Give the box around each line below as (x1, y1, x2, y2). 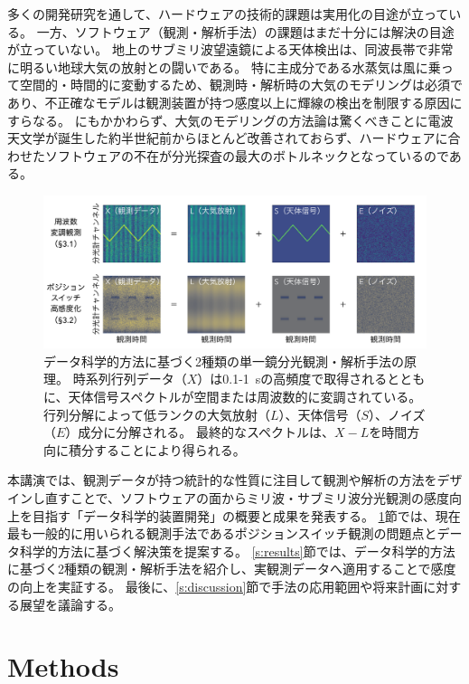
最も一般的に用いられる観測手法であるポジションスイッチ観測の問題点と (7, 524, 437, 543)
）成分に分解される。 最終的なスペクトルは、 (65, 423, 335, 442)
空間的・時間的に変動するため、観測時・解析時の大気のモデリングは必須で (19, 75, 463, 94)
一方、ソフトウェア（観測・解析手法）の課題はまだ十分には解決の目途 (36, 22, 455, 41)
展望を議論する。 (19, 594, 121, 613)
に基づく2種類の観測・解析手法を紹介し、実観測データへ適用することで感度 (7, 559, 456, 578)
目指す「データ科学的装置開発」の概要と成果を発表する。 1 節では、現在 (32, 506, 461, 525)
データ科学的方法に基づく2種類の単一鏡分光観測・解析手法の (43, 351, 404, 370)
